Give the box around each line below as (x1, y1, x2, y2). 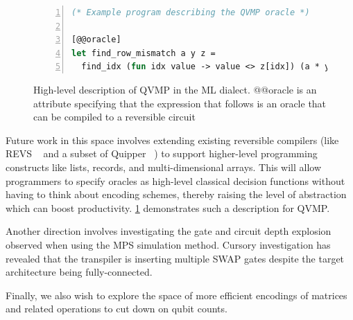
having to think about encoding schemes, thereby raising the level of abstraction (6, 187, 347, 202)
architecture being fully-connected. (6, 265, 153, 279)
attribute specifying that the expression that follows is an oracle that (33, 96, 327, 110)
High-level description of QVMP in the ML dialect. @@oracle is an (33, 82, 317, 96)
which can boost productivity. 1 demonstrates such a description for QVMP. (6, 200, 330, 215)
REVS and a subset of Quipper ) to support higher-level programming (6, 146, 318, 161)
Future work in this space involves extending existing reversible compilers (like (6, 132, 339, 147)
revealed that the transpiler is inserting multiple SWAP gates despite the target (6, 251, 345, 265)
